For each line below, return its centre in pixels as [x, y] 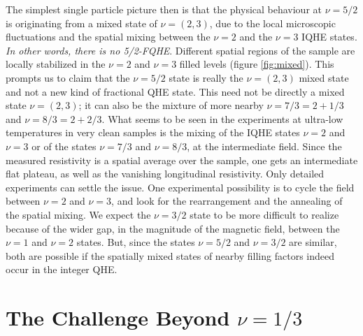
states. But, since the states [136, 242]
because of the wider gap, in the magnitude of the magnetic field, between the [173, 228]
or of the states [64, 146]
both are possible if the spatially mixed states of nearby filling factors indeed [170, 255]
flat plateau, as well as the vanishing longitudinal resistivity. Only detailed [165, 174]
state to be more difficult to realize [264, 214]
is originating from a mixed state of [81, 23]
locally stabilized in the [56, 64]
